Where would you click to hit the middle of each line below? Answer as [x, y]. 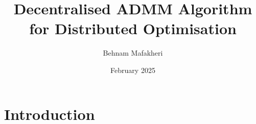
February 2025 [133, 70]
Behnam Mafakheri [133, 53]
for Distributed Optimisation [133, 28]
